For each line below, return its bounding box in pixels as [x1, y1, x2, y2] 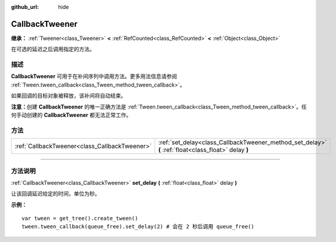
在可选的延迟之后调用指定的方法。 [11, 45, 95, 53]
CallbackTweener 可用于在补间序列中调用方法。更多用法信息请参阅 [11, 73, 177, 80]
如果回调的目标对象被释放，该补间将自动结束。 [11, 92, 127, 100]
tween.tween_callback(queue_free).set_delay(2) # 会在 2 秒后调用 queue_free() [21, 224, 255, 230]
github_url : [11, 4, 39, 10]
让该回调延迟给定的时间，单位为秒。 [11, 190, 100, 197]
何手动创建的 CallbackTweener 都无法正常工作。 [11, 111, 132, 119]
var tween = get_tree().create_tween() [21, 215, 138, 222]
